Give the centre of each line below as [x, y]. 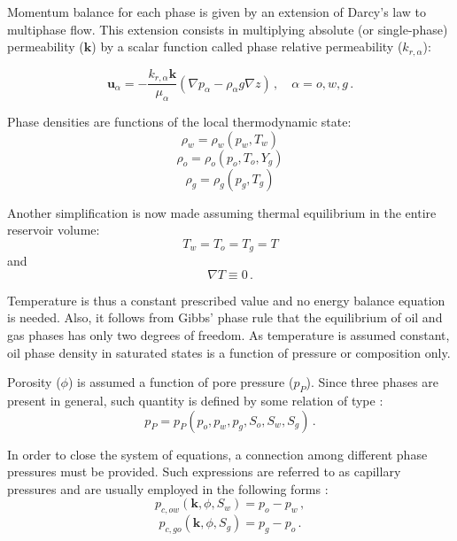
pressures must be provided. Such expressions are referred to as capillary [204, 471]
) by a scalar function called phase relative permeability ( [247, 46]
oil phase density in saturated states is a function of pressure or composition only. [229, 352]
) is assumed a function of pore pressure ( [181, 382]
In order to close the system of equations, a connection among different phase [217, 454]
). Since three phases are [372, 382]
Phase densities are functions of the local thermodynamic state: [179, 121]
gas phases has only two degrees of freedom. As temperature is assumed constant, [228, 334]
